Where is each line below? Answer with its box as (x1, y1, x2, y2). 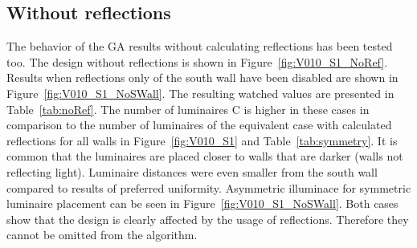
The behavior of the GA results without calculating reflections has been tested (6, 38, 393, 55)
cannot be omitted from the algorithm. (6, 226, 198, 243)
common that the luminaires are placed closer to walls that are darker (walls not (6, 148, 403, 165)
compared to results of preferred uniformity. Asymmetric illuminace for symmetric (6, 179, 411, 196)
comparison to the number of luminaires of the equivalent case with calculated (6, 116, 392, 133)
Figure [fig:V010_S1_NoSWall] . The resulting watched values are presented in (6, 84, 395, 101)
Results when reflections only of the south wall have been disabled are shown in (6, 69, 399, 86)
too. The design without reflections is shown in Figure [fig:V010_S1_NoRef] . (6, 53, 388, 70)
